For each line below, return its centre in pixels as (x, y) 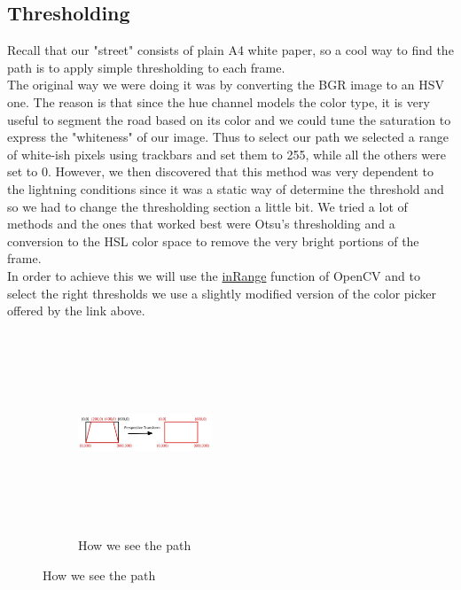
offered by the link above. (76, 311)
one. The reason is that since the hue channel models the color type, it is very (219, 101)
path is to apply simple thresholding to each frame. (146, 67)
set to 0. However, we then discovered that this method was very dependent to (221, 171)
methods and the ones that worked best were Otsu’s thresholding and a (201, 224)
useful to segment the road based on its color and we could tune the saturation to (229, 119)
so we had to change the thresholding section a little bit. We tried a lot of (207, 206)
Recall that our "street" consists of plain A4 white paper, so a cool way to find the (230, 50)
